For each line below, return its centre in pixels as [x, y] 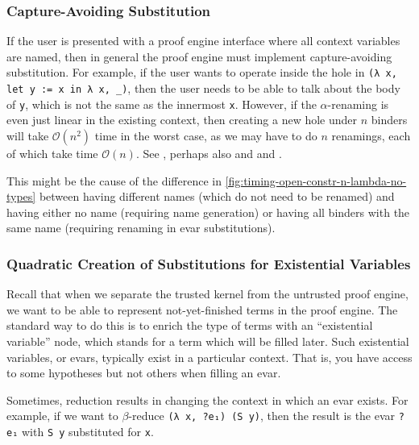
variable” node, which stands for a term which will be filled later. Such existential [208, 341]
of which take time [52, 153]
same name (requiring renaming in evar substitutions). [141, 228]
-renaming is [358, 104]
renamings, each [371, 135]
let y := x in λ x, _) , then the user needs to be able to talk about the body [203, 88]
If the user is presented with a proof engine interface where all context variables [203, 41]
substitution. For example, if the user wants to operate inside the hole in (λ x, [202, 72]
